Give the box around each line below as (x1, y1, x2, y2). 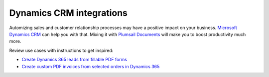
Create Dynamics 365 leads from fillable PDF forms (21, 57, 127, 63)
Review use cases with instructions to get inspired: (9, 47, 114, 53)
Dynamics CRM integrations (9, 7, 128, 18)
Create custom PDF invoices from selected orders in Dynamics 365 (21, 63, 160, 69)
